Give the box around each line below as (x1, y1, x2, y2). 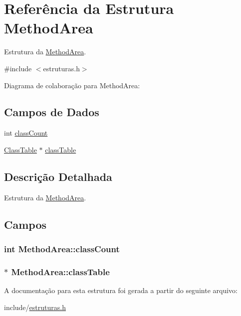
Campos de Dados (4, 104, 99, 120)
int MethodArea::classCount (4, 242, 120, 255)
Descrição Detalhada (4, 168, 112, 184)
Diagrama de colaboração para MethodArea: (4, 80, 140, 90)
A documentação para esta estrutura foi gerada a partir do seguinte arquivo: (4, 285, 238, 296)
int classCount (4, 128, 48, 138)
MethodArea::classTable (11, 265, 110, 278)
